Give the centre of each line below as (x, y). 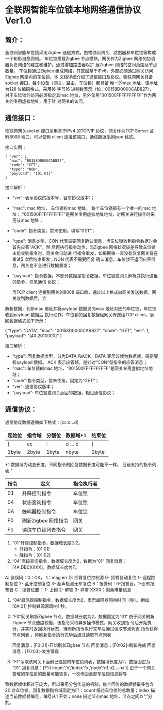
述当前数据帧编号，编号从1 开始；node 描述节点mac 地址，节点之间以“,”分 (79, 696)
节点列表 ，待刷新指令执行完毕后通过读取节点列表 (62, 634)
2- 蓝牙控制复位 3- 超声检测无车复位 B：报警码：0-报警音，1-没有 (84, 583)
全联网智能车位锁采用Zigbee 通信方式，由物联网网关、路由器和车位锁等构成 (81, 52)
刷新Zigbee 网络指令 (45, 520)
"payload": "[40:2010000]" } (33, 336)
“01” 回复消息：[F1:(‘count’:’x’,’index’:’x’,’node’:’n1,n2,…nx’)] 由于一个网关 (83, 668)
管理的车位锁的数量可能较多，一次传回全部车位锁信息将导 (69, 673)
